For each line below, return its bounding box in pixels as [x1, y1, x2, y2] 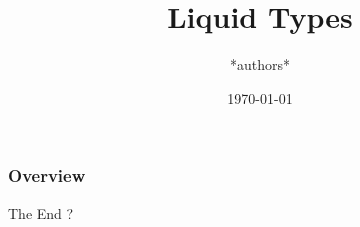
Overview [8, 163, 86, 188]
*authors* [229, 54, 291, 75]
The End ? [8, 202, 74, 223]
